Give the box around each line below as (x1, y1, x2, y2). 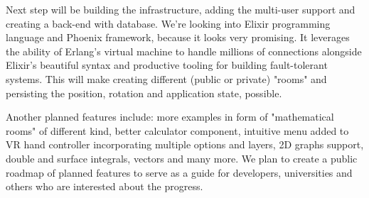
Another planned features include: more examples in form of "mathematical (6, 109, 334, 124)
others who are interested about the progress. (6, 179, 203, 194)
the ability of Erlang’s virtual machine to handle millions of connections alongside (6, 43, 362, 58)
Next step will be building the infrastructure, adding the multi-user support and (6, 2, 355, 16)
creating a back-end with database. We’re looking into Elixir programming (6, 16, 331, 31)
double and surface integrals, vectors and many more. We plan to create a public (6, 150, 358, 165)
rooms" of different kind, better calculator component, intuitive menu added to (6, 123, 349, 138)
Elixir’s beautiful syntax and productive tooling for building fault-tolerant (6, 57, 328, 72)
